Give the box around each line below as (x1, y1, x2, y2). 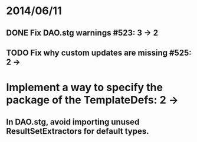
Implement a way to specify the (6, 81, 163, 94)
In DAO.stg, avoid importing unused (6, 117, 140, 127)
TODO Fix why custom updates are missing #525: (6, 47, 192, 57)
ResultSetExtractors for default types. (6, 126, 149, 136)
